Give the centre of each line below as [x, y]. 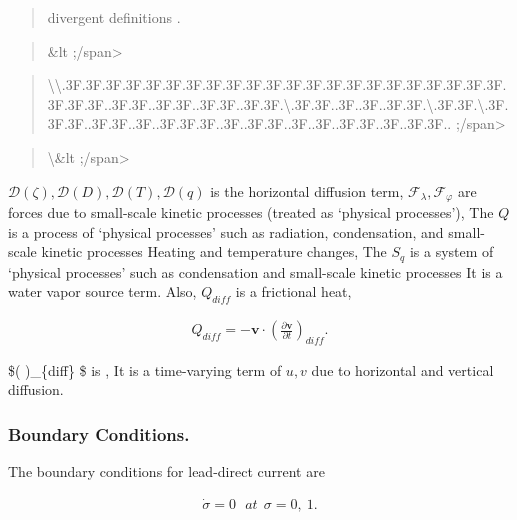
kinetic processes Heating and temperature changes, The [214, 251]
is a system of [451, 251]
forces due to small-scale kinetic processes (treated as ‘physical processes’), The [251, 212]
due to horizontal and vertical [402, 369]
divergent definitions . [114, 17]
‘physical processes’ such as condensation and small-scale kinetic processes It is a [255, 271]
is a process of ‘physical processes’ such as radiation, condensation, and [226, 231]
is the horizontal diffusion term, [307, 190]
